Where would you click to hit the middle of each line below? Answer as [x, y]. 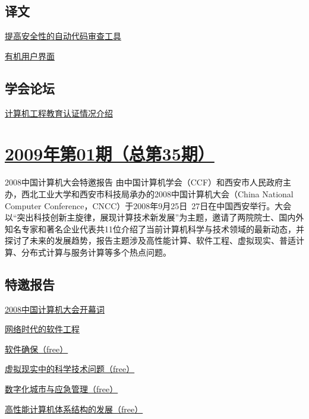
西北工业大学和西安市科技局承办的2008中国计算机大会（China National [157, 193]
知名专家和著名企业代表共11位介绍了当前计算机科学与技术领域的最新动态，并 [154, 229]
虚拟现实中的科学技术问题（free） [70, 369]
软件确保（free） [37, 349]
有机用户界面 [30, 56]
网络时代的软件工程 [42, 329]
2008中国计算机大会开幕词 [55, 309]
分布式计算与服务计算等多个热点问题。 [96, 252]
